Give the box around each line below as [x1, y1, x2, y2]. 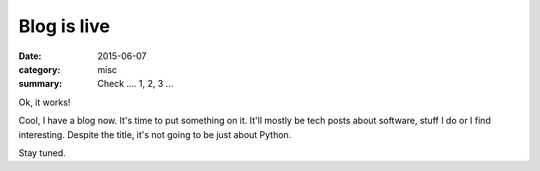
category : [18, 63, 61, 75]
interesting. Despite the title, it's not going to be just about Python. [18, 128, 292, 140]
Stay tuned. [18, 146, 66, 159]
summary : [18, 78, 63, 90]
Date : [18, 50, 42, 62]
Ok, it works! [18, 96, 71, 108]
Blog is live [18, 15, 110, 37]
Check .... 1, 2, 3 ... [97, 78, 174, 90]
